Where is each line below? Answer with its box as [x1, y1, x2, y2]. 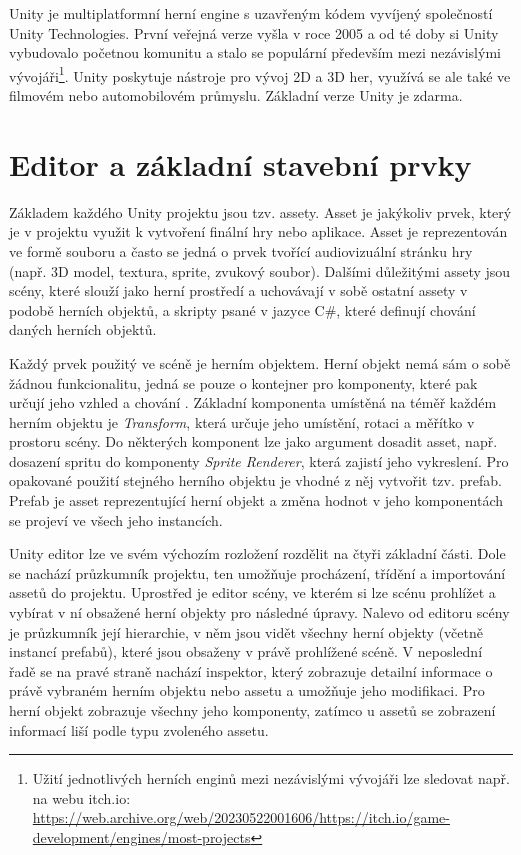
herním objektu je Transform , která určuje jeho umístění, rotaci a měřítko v [9, 411, 475, 432]
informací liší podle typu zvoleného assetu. [9, 719, 269, 740]
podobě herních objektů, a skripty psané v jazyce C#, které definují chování [9, 299, 476, 320]
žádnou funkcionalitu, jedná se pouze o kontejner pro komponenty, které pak [9, 372, 478, 393]
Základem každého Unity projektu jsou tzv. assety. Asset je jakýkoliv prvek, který [9, 201, 512, 222]
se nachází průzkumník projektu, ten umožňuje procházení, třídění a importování [9, 562, 506, 583]
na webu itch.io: [32, 787, 131, 808]
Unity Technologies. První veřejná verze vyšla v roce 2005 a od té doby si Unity [9, 22, 499, 43]
